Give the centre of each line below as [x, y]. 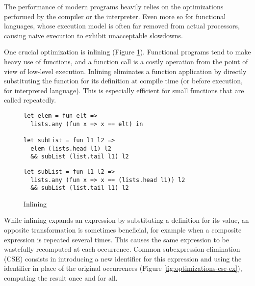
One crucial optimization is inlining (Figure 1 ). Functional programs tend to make [127, 52]
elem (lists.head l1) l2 [71, 148]
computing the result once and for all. [61, 278]
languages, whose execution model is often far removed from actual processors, [122, 26]
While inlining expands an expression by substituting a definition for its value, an [127, 220]
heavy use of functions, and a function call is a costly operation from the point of [126, 61]
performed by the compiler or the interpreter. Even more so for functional [115, 16]
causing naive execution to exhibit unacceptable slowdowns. [94, 35]
